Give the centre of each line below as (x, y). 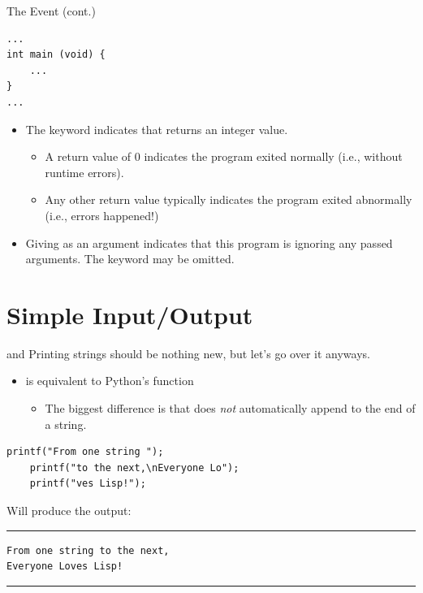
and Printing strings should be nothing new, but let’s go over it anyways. (188, 353)
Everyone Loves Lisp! (65, 567)
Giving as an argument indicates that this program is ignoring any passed (209, 242)
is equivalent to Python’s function (110, 381)
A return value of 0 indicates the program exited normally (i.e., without (224, 156)
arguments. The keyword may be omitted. (130, 259)
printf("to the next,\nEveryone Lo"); (134, 467)
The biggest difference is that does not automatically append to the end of (230, 408)
